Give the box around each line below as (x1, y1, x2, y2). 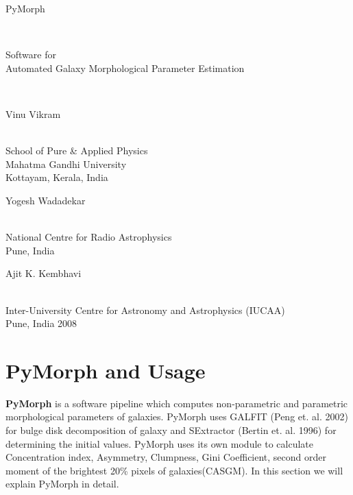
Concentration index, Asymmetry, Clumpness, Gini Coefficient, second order (5, 450, 327, 464)
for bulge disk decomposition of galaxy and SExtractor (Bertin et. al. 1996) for (5, 423, 337, 437)
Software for (5, 47, 56, 62)
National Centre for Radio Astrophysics (5, 230, 172, 244)
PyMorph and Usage (5, 356, 206, 384)
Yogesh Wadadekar (5, 193, 86, 207)
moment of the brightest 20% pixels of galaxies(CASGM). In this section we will (5, 463, 343, 477)
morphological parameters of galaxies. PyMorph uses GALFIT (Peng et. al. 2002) (5, 409, 348, 424)
